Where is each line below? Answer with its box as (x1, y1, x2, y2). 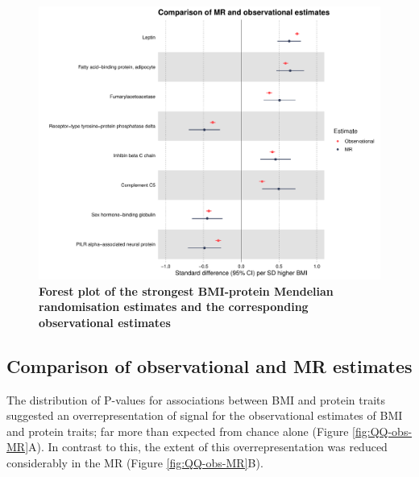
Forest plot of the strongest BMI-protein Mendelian (39, 282, 334, 299)
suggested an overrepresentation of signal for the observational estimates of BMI (6, 407, 403, 424)
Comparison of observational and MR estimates (6, 353, 413, 378)
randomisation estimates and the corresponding (39, 298, 309, 315)
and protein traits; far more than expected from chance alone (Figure (6, 422, 349, 439)
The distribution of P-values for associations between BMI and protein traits (6, 391, 386, 408)
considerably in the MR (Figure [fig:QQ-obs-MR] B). (6, 454, 263, 471)
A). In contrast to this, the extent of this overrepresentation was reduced (28, 438, 388, 455)
